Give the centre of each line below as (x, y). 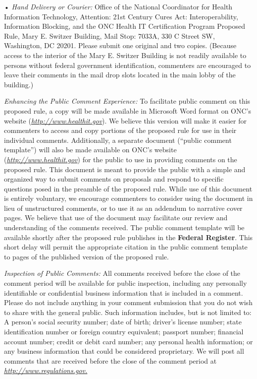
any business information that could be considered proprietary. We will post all (124, 351)
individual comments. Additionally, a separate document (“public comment (118, 140)
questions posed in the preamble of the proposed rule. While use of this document (128, 188)
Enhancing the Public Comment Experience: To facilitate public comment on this (127, 101)
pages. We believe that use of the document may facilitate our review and (116, 218)
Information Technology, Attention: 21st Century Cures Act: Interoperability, (121, 16)
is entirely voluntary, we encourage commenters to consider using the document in (128, 198)
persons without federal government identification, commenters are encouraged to (128, 65)
